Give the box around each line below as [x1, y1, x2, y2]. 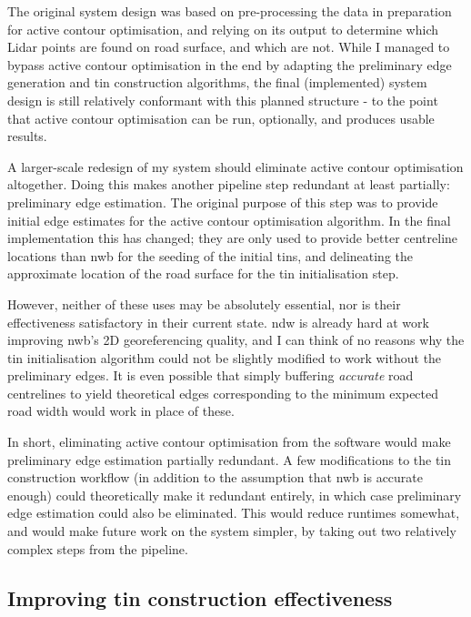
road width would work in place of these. [7, 401, 235, 420]
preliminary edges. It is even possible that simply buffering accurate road [7, 366, 414, 385]
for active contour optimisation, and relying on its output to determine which [7, 19, 439, 38]
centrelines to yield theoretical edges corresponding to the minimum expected [7, 383, 439, 402]
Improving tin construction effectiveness [7, 583, 393, 612]
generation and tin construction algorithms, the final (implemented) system [7, 73, 427, 92]
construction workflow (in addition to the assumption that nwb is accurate [7, 468, 424, 487]
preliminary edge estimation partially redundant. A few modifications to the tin [7, 450, 452, 469]
